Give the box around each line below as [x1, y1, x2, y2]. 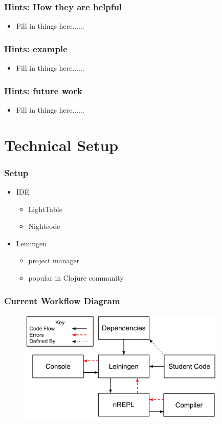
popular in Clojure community [28, 272, 124, 283]
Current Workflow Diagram [4, 294, 120, 307]
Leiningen [16, 238, 47, 248]
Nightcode [28, 221, 60, 231]
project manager [28, 255, 80, 266]
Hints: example [4, 42, 68, 55]
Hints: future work [4, 84, 82, 97]
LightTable [28, 203, 62, 214]
